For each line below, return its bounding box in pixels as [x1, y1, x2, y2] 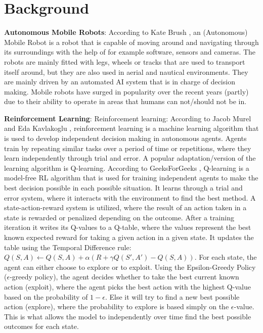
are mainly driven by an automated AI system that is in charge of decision [4, 76, 235, 87]
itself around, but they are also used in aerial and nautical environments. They [4, 66, 248, 77]
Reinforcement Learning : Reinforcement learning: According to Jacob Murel [4, 113, 251, 123]
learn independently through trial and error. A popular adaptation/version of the [4, 153, 256, 163]
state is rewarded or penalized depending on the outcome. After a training [4, 212, 234, 222]
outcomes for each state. [4, 321, 79, 331]
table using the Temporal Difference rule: [4, 242, 131, 252]
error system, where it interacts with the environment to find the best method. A [4, 192, 256, 203]
